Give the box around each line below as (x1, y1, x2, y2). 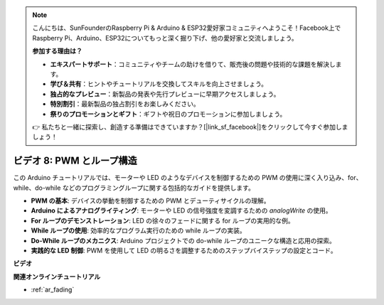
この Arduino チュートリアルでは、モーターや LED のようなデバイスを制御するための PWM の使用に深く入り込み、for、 (13, 173, 363, 182)
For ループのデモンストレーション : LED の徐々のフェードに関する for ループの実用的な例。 (31, 216, 294, 225)
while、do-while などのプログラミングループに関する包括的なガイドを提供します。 (13, 183, 255, 192)
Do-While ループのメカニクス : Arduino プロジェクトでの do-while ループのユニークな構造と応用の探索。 (31, 236, 336, 245)
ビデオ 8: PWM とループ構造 (13, 155, 138, 167)
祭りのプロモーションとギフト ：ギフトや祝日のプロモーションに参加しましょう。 (50, 109, 287, 118)
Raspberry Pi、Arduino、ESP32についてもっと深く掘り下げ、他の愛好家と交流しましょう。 (32, 33, 298, 42)
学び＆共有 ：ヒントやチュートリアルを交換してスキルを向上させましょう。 (50, 80, 268, 88)
